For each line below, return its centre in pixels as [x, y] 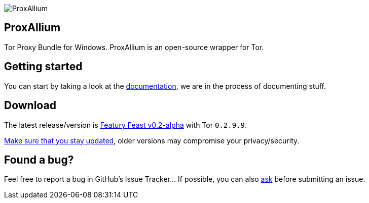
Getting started [43, 67]
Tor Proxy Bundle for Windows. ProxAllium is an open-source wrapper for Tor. [134, 47]
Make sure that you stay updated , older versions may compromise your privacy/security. [152, 140]
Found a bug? [39, 160]
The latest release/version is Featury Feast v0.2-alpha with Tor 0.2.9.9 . [125, 125]
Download [30, 106]
